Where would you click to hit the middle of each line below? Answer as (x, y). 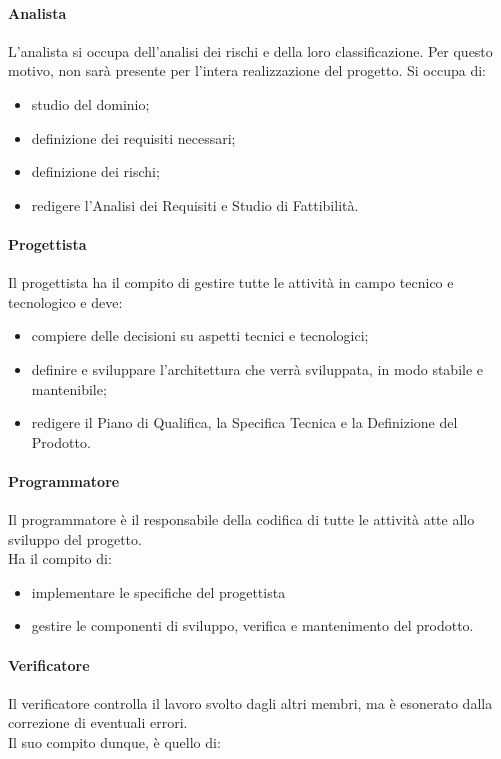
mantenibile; (69, 388)
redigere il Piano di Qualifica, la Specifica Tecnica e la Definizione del (244, 422)
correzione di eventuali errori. (98, 722)
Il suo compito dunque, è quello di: (114, 742)
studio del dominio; (90, 103)
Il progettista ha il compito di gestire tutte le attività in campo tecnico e (231, 282)
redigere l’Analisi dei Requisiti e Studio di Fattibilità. (195, 204)
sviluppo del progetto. (75, 538)
